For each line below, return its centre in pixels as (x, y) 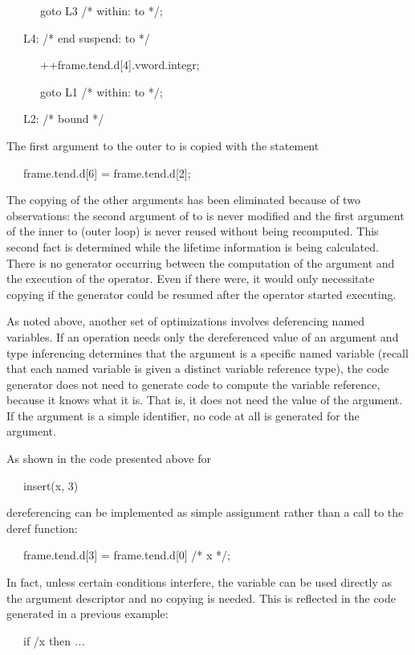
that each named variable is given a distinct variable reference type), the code (198, 368)
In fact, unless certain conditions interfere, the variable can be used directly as (199, 582)
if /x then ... (54, 640)
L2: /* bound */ (63, 119)
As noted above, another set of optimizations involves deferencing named (186, 321)
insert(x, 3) (51, 485)
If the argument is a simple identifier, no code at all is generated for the (183, 415)
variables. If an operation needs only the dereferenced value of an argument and (203, 336)
